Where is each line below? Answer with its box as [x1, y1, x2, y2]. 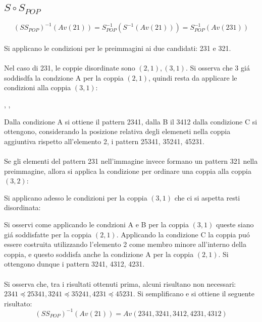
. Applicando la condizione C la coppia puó [116, 229, 250, 239]
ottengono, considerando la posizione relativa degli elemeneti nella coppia [4, 126, 231, 137]
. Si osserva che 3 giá [185, 62, 250, 73]
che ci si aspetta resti [174, 192, 240, 203]
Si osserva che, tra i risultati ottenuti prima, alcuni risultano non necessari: [4, 278, 236, 289]
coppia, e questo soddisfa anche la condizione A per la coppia [4, 248, 194, 259]
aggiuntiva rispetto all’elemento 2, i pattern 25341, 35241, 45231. [4, 136, 204, 146]
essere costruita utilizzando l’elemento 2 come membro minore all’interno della [4, 239, 246, 249]
